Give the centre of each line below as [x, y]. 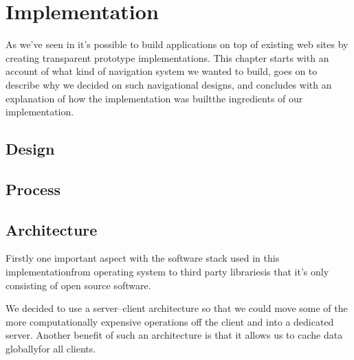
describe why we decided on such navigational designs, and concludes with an [169, 84]
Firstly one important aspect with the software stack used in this [143, 258]
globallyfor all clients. [51, 349]
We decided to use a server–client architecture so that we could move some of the [177, 308]
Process [33, 189]
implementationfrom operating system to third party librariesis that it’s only [167, 272]
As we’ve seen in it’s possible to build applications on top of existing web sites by [177, 44]
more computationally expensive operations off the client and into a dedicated [170, 321]
